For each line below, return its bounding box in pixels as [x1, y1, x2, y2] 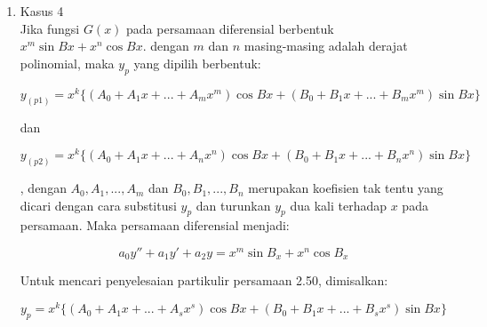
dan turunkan [196, 195, 271, 214]
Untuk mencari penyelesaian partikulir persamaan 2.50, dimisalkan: [20, 271, 388, 290]
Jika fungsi [20, 19, 80, 37]
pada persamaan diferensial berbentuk [126, 19, 334, 37]
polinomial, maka [20, 53, 115, 72]
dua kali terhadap [290, 195, 387, 214]
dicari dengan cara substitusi [20, 195, 177, 214]
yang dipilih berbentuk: [133, 53, 261, 72]
